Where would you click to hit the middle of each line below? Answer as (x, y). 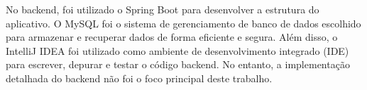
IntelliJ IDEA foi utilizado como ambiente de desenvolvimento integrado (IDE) (177, 50)
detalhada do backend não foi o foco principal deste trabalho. (139, 78)
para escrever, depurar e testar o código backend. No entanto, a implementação (178, 64)
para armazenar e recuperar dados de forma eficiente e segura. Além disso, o (172, 37)
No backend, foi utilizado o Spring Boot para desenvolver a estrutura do (163, 9)
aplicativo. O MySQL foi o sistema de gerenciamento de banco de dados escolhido (183, 23)
